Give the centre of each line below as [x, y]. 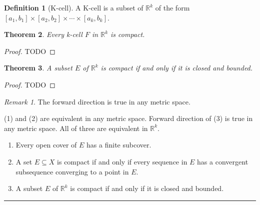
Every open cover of [46, 145]
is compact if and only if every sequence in [122, 161]
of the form [172, 7]
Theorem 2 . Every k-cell [43, 34]
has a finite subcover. [119, 145]
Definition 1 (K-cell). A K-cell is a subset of [74, 7]
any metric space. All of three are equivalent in [76, 128]
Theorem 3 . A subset [38, 68]
